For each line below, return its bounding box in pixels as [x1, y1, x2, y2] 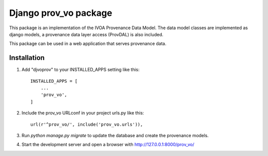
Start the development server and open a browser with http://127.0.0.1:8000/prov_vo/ [21, 142, 195, 148]
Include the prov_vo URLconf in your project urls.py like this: [21, 110, 144, 116]
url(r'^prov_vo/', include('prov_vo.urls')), [30, 121, 143, 127]
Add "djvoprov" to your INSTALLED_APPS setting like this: [21, 67, 140, 73]
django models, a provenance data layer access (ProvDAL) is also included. [9, 31, 164, 37]
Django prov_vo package [9, 7, 113, 18]
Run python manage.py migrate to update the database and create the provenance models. [21, 132, 209, 138]
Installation [9, 53, 45, 62]
